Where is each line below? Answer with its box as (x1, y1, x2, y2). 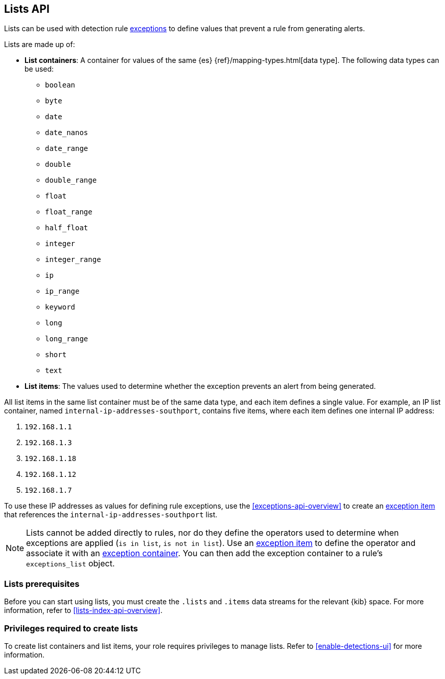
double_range (45, 176, 97, 185)
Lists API (4, 3, 50, 15)
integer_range (45, 255, 101, 264)
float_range (45, 208, 92, 216)
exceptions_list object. (26, 558, 115, 569)
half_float (45, 224, 88, 232)
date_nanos (45, 128, 88, 137)
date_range (45, 144, 88, 153)
